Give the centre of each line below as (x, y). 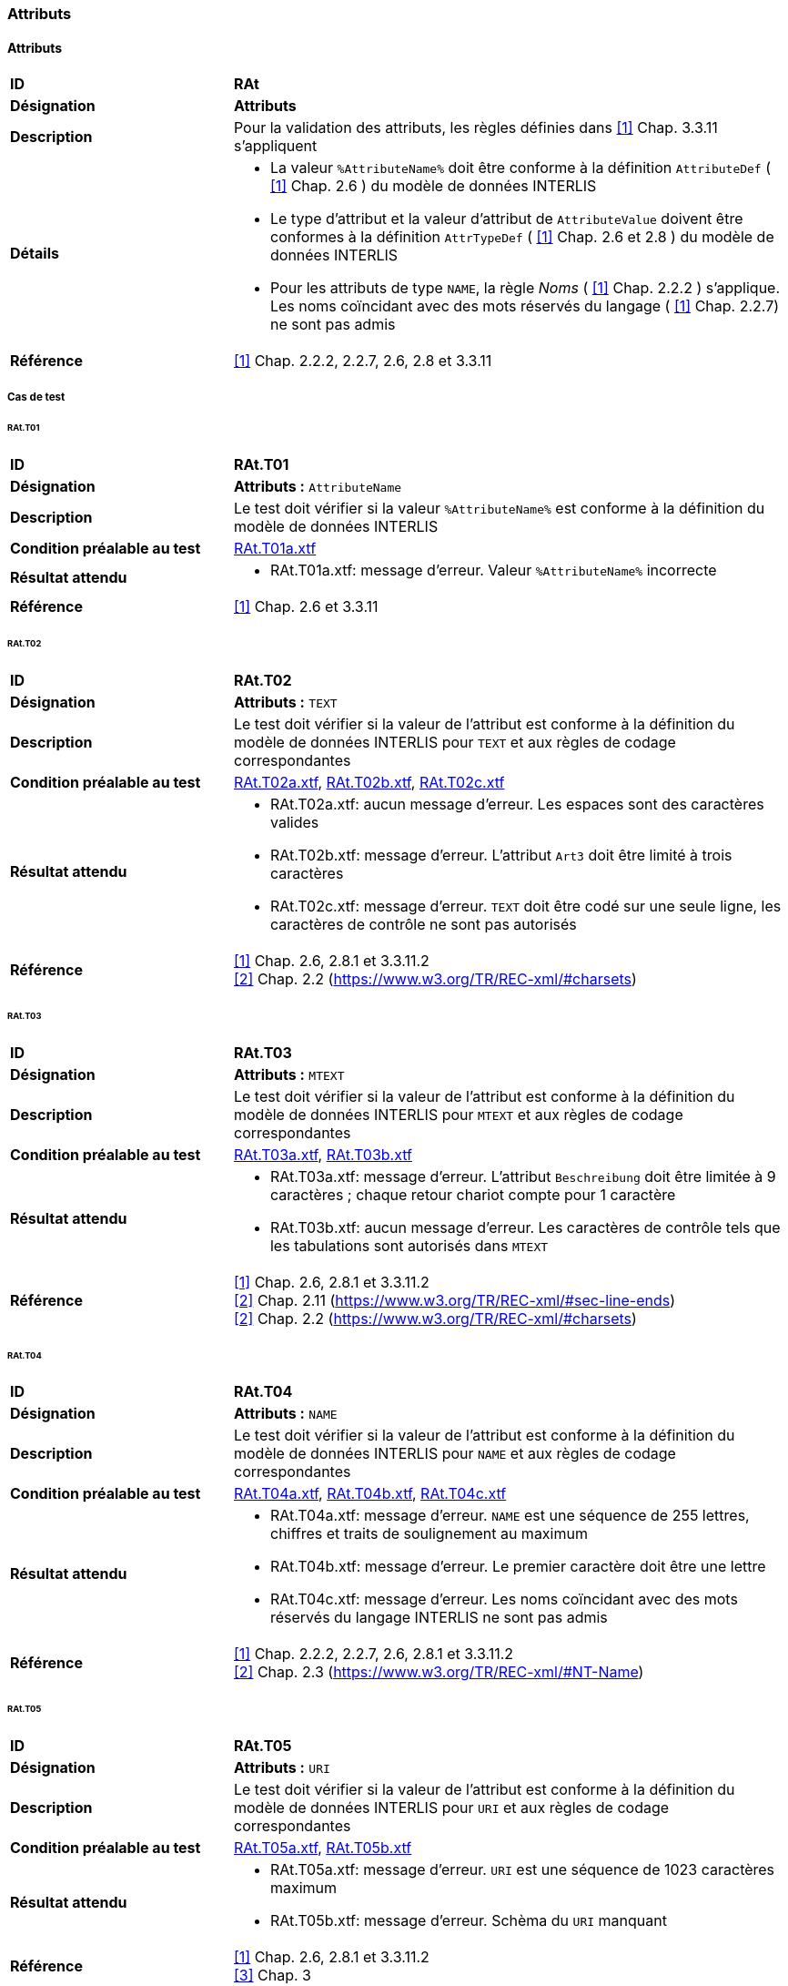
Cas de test (36, 397)
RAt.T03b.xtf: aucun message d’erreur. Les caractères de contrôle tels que (525, 1227)
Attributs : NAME (285, 1414)
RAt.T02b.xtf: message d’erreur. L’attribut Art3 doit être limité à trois (501, 855)
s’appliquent (275, 146)
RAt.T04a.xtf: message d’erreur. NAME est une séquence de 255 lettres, (510, 1516)
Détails (35, 254)
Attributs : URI (282, 1768)
